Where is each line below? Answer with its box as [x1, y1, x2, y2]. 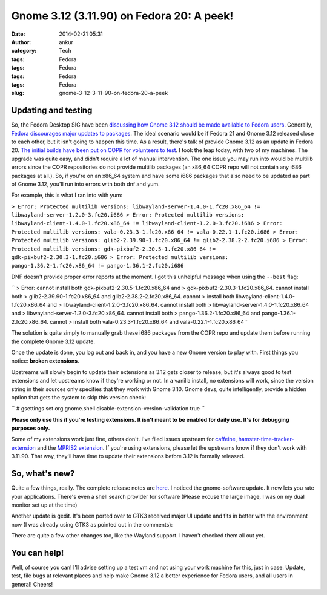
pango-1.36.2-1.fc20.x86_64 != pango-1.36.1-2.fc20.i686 [11, 262, 184, 269]
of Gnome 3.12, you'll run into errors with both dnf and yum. [11, 180, 160, 188]
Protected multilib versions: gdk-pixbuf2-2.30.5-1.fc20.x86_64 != [11, 245, 216, 252]
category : [11, 47, 37, 54]
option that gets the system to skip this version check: [11, 393, 147, 401]
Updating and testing [11, 105, 93, 116]
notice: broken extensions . [11, 357, 79, 364]
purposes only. [11, 424, 50, 432]
